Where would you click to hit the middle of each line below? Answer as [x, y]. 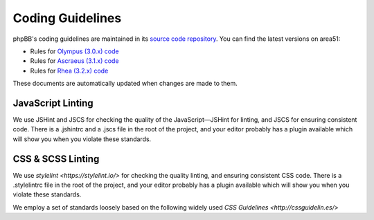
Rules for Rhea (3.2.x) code [69, 71]
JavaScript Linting [53, 103]
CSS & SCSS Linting [56, 159]
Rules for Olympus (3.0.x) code [74, 51]
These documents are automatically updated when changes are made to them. [125, 84]
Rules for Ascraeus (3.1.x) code [74, 61]
